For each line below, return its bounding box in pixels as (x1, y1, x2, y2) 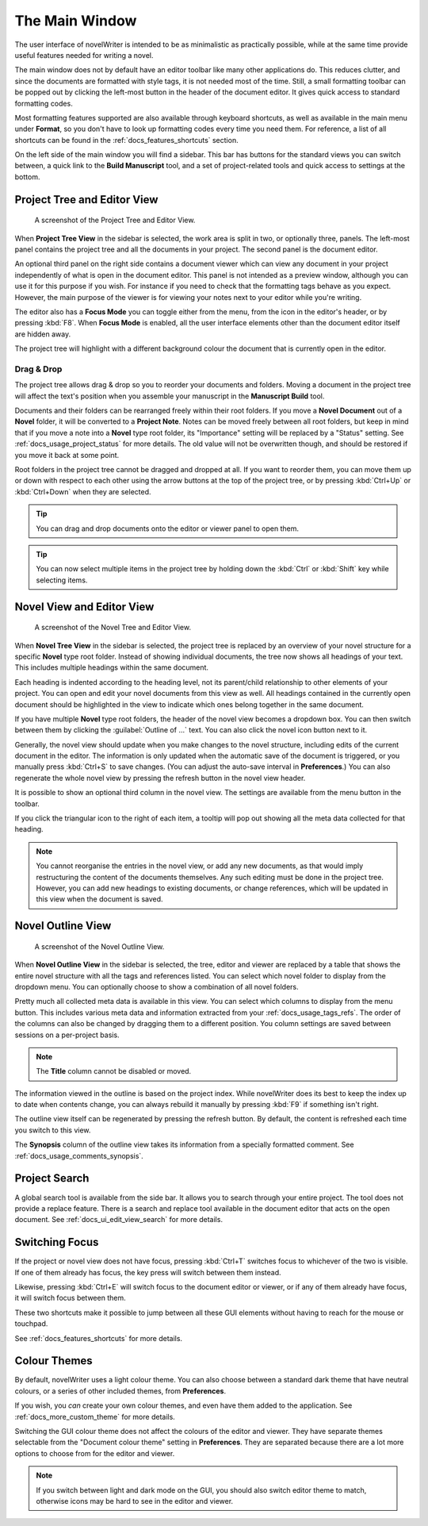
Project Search (14, 1171, 90, 1186)
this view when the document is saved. (36, 894, 163, 904)
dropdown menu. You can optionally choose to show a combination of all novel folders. (14, 982, 299, 991)
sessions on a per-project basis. (14, 1030, 120, 1040)
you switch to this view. (14, 1125, 91, 1135)
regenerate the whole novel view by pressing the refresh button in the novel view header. (14, 773, 306, 782)
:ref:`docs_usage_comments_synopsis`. (14, 1151, 144, 1160)
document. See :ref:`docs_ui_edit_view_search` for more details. (14, 1215, 224, 1224)
